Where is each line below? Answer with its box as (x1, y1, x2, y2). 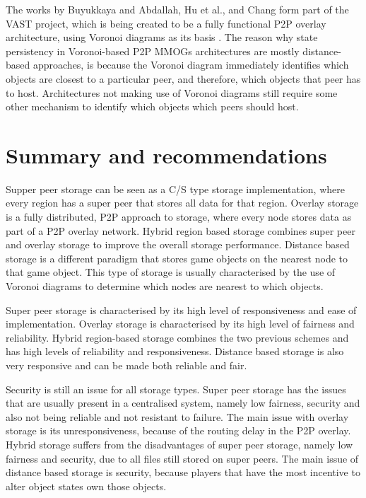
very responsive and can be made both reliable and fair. (6, 358, 247, 372)
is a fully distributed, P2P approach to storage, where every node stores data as (6, 209, 352, 224)
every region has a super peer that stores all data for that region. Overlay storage (6, 195, 359, 210)
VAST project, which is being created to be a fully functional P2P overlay (6, 16, 326, 30)
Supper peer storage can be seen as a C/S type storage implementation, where (6, 181, 345, 196)
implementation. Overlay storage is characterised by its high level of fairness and (6, 316, 355, 331)
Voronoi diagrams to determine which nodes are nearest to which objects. (6, 279, 324, 294)
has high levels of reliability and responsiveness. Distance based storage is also (6, 344, 344, 359)
